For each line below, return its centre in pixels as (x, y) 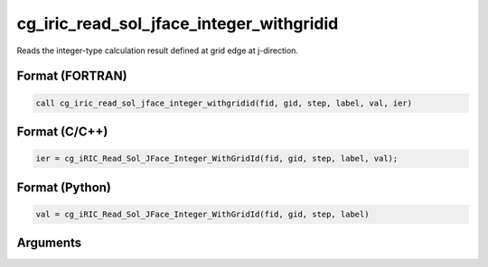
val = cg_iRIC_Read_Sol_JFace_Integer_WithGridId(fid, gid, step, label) (202, 214)
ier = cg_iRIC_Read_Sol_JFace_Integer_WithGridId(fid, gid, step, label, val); (217, 159)
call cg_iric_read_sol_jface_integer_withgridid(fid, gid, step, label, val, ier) (224, 103)
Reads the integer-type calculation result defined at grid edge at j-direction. (157, 51)
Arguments (49, 243)
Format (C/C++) (62, 131)
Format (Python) (64, 187)
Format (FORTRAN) (72, 76)
